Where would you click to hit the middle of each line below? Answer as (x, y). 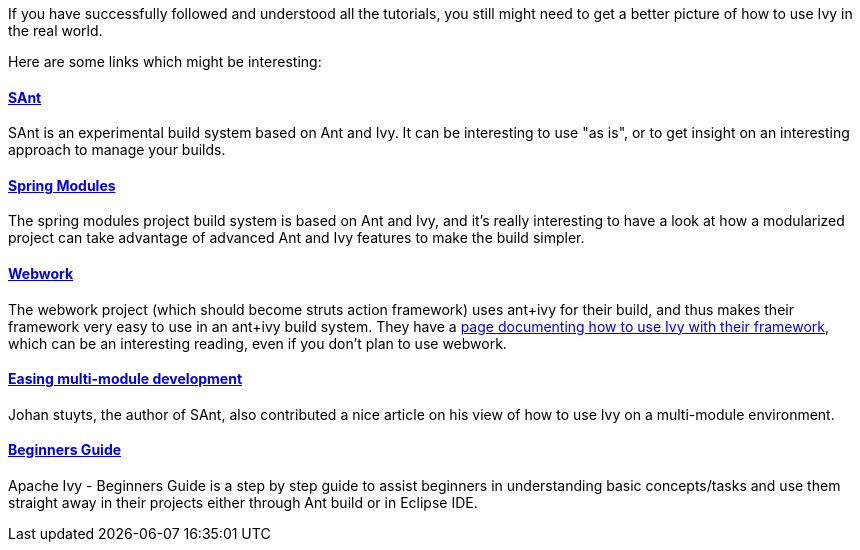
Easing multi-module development (125, 379)
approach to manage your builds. (117, 150)
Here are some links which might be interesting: (165, 61)
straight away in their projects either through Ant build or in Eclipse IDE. (243, 503)
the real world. (55, 30)
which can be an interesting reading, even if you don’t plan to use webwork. (257, 343)
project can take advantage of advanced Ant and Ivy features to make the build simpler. (296, 238)
